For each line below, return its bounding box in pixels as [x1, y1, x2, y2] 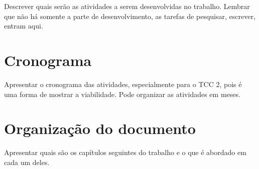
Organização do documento [4, 118, 196, 138]
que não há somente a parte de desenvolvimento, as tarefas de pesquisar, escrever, [4, 10, 255, 21]
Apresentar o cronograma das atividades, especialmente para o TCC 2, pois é [4, 78, 242, 89]
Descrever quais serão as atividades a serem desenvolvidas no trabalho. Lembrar [4, 1, 250, 11]
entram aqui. [4, 20, 43, 31]
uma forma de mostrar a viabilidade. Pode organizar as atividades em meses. [4, 88, 240, 99]
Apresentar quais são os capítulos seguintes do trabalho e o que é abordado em [4, 147, 246, 157]
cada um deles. [4, 156, 50, 167]
